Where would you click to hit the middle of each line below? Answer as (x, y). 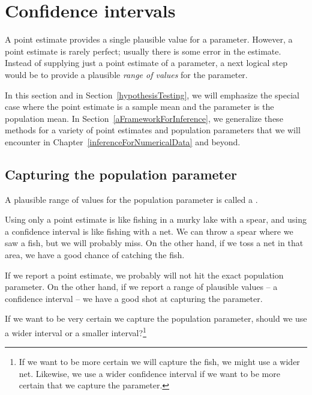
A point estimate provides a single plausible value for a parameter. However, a (149, 39)
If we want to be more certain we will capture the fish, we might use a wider (159, 362)
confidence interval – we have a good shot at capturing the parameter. (134, 298)
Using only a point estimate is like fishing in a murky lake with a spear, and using (156, 219)
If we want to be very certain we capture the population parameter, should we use (156, 318)
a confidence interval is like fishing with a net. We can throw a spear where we (149, 231)
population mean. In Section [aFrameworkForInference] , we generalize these (144, 118)
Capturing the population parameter (121, 174)
